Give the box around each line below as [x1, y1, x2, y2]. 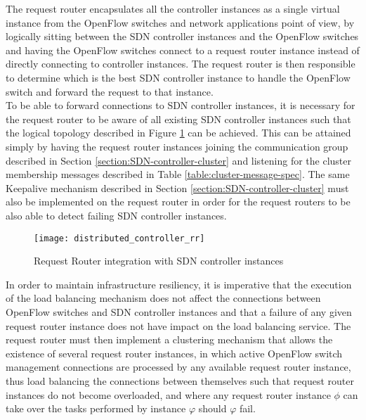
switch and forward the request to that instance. [6, 84, 214, 98]
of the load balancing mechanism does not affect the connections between [6, 291, 321, 305]
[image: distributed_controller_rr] [34, 233, 205, 243]
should [198, 401, 227, 416]
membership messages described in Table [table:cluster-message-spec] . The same [6, 167, 350, 182]
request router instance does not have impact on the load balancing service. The [6, 318, 351, 333]
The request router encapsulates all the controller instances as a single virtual [6, 1, 340, 15]
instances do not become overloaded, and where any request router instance [6, 387, 331, 402]
